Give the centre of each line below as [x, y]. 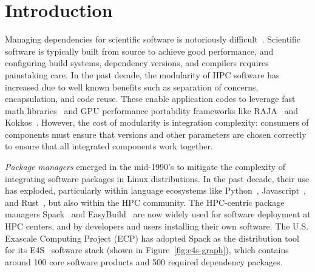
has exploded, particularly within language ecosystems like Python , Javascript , [155, 190]
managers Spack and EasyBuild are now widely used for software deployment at [158, 214]
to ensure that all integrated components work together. [109, 146]
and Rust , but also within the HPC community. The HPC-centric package [145, 202]
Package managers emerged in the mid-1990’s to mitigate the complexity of [145, 167]
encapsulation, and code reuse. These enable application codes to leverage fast [150, 99]
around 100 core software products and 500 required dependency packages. [144, 261]
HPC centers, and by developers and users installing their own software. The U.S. [157, 226]
